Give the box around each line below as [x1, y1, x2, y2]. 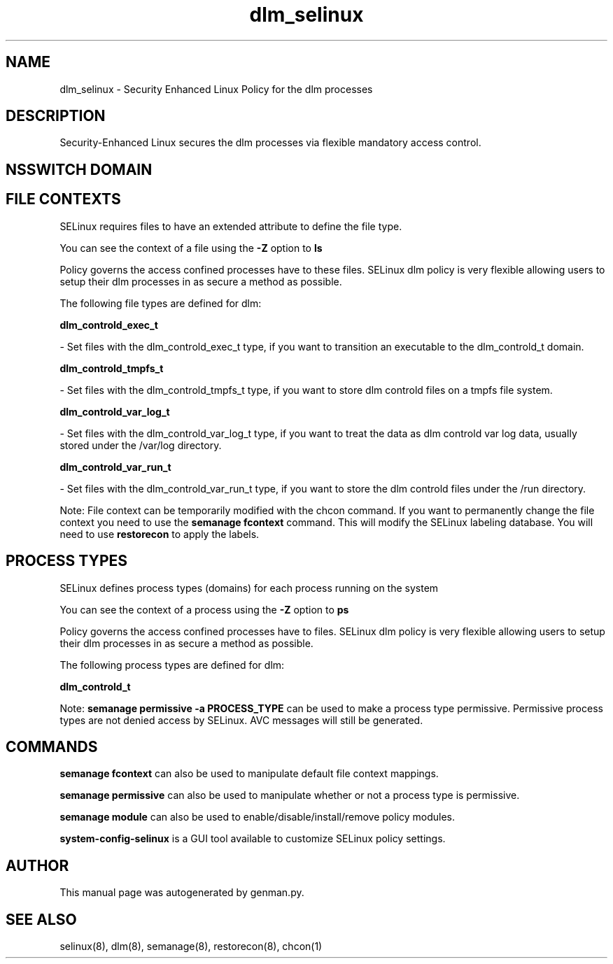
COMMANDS [6, 737, 98, 756]
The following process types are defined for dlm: [59, 658, 285, 671]
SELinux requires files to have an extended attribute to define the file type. [59, 220, 402, 232]
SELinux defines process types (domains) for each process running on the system [59, 581, 439, 594]
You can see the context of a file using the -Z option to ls [59, 241, 323, 254]
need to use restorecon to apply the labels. [59, 527, 260, 540]
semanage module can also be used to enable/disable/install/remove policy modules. [59, 811, 456, 823]
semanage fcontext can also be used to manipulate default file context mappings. [59, 767, 439, 780]
